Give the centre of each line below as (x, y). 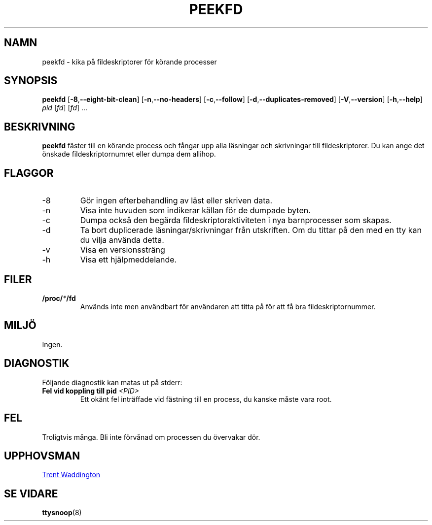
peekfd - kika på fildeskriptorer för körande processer (129, 62)
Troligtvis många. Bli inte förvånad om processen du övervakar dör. (151, 437)
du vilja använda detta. (122, 240)
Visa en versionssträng (123, 250)
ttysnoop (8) (62, 513)
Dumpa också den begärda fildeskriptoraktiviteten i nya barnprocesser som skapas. (236, 220)
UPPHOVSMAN (42, 456)
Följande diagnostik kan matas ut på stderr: (112, 382)
